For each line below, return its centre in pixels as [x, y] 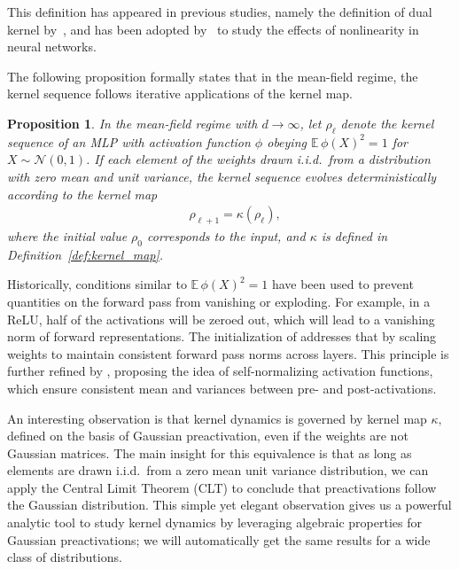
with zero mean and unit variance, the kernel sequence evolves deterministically [222, 176]
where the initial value [67, 235]
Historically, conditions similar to [97, 284]
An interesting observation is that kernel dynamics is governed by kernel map [217, 418]
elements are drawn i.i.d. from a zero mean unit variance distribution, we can [218, 470]
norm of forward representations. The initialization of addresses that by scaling [222, 336]
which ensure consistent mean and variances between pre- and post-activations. [222, 388]
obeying [287, 141]
